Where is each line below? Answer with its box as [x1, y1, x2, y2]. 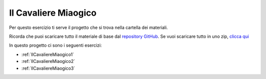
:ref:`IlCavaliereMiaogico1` [21, 52, 74, 57]
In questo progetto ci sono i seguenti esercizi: [9, 42, 102, 49]
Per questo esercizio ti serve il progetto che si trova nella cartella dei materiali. [9, 25, 168, 30]
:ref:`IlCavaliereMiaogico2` [21, 58, 75, 64]
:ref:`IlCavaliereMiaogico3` [21, 65, 75, 71]
